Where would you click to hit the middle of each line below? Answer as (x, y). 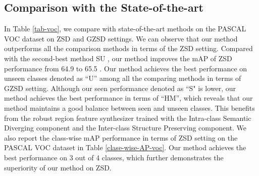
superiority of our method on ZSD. (58, 167)
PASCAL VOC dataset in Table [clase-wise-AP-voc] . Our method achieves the (125, 147)
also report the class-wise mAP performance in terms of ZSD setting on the (121, 137)
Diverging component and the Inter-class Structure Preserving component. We (125, 128)
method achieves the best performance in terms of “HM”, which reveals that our (128, 98)
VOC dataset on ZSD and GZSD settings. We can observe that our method (121, 38)
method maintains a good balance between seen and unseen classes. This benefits (129, 107)
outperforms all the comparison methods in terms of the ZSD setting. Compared (128, 48)
